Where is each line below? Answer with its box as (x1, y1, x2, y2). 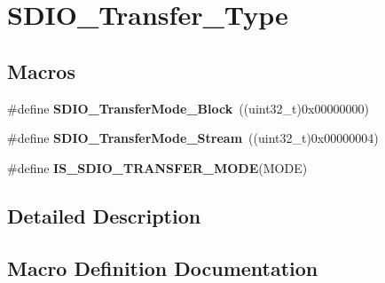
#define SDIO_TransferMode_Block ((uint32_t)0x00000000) (7, 98, 369, 117)
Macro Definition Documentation (7, 254, 318, 281)
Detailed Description (7, 201, 201, 229)
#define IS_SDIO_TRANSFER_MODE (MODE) (7, 158, 308, 177)
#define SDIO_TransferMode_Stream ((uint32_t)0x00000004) (7, 129, 379, 147)
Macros (7, 57, 75, 84)
